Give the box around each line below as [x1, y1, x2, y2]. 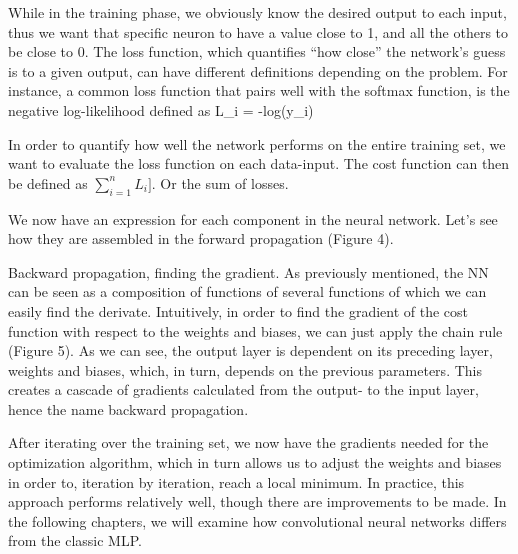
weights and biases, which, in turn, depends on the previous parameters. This [8, 359, 482, 380]
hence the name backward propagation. [8, 398, 249, 419]
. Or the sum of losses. [151, 172, 289, 193]
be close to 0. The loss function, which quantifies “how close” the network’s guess [8, 41, 506, 62]
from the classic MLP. [8, 530, 142, 551]
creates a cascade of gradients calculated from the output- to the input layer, [8, 379, 479, 400]
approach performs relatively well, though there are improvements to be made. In [8, 491, 507, 512]
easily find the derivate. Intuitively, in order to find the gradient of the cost [8, 300, 469, 321]
